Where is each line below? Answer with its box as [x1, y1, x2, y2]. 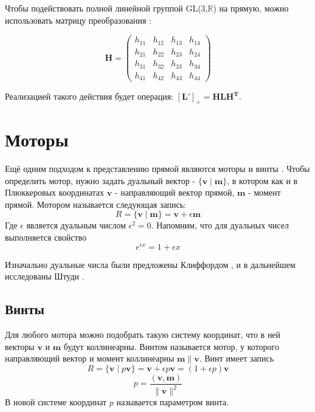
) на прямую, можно [213, 2, 289, 14]
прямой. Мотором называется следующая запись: [5, 197, 186, 210]
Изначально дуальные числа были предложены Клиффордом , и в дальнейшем [5, 258, 296, 270]
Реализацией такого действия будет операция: [5, 90, 173, 103]
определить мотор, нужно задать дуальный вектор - [5, 174, 195, 187]
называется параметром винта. [116, 396, 229, 408]
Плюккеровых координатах [5, 186, 105, 199]
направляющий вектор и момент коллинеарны [5, 352, 175, 365]
